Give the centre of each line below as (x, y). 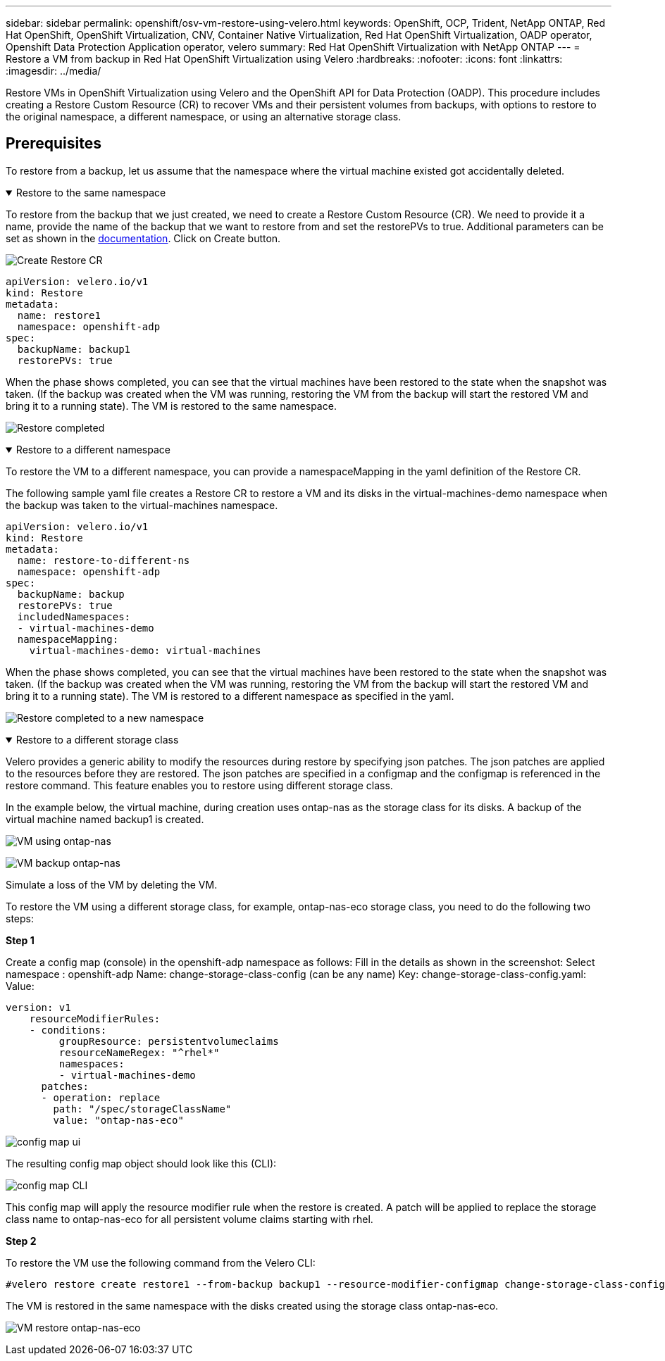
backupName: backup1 (74, 349)
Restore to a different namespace (93, 449)
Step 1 (20, 940)
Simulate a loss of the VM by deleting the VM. (112, 884)
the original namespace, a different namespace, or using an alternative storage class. (204, 117)
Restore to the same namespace (91, 192)
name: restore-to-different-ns (104, 560)
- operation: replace (101, 1097)
